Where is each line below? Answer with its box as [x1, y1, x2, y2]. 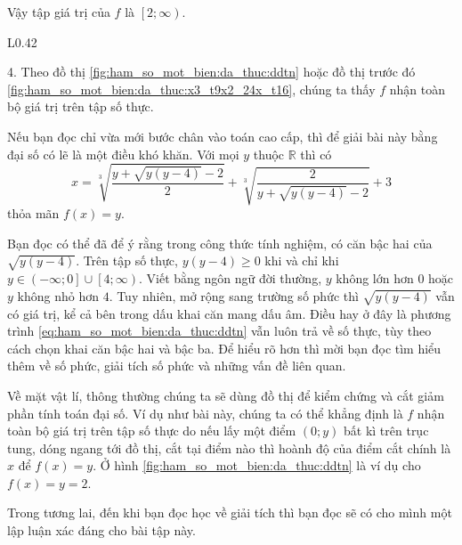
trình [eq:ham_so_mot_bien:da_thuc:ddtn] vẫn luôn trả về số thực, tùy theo [7, 321, 432, 340]
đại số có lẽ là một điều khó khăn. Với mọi [7, 144, 239, 163]
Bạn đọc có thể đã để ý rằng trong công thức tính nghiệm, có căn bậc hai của [7, 233, 433, 252]
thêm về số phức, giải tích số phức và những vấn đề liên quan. [7, 356, 346, 375]
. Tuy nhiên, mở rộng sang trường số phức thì [109, 286, 359, 305]
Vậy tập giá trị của [7, 3, 110, 20]
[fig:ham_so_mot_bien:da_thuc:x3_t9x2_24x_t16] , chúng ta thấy [7, 79, 376, 98]
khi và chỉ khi [264, 251, 339, 270]
